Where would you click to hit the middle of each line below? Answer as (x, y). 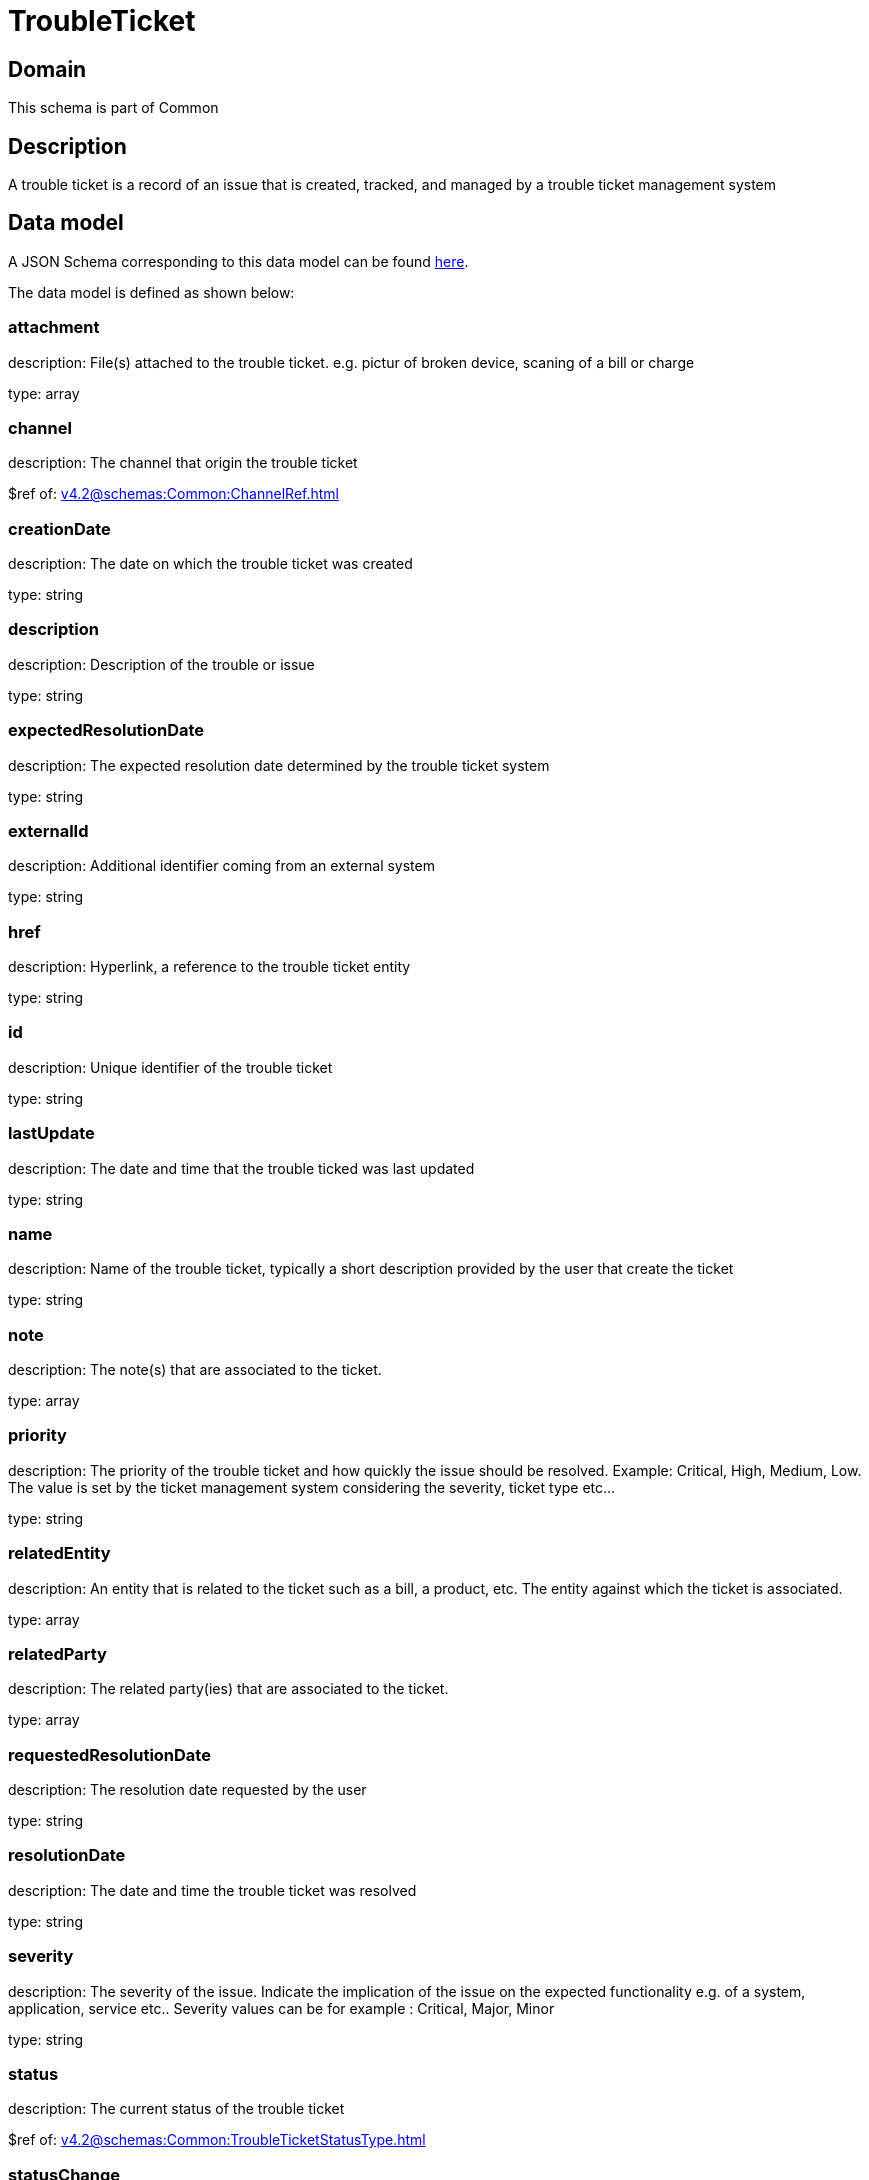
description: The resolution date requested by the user (187, 1790)
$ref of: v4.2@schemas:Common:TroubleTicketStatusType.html (217, 2140)
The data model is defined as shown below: (151, 292)
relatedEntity (59, 1553)
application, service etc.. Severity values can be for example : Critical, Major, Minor (281, 2008)
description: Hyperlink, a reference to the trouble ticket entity (209, 967)
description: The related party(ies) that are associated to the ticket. (228, 1689)
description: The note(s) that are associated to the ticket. (195, 1370)
